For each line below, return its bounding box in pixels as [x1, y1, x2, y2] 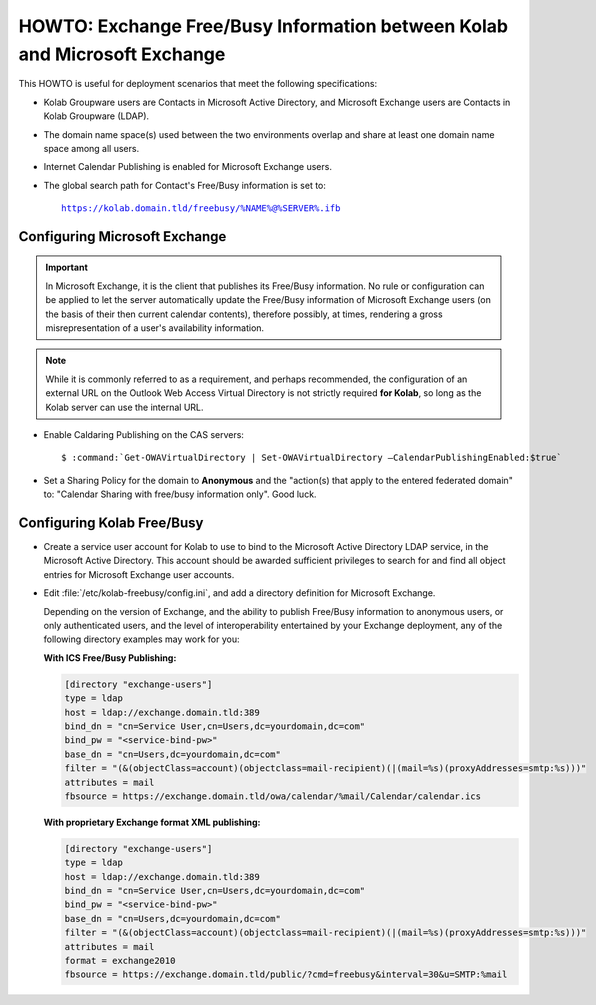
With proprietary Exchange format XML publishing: [43, 816, 261, 828]
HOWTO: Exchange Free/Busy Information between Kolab [18, 15, 509, 37]
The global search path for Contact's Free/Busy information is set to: [43, 179, 327, 191]
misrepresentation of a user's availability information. [45, 322, 265, 334]
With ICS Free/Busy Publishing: [43, 651, 177, 664]
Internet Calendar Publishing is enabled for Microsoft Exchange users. [43, 161, 332, 173]
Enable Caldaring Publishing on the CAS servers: [43, 429, 245, 440]
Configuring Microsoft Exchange [18, 228, 227, 245]
